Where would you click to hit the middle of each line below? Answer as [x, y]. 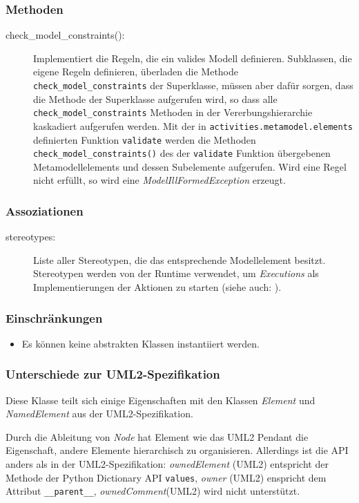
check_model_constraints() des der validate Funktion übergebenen [182, 153]
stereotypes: [31, 237]
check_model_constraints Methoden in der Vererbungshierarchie [173, 112]
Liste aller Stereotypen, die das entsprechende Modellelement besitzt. [179, 259]
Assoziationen [45, 210]
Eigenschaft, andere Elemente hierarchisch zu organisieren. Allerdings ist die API [177, 450]
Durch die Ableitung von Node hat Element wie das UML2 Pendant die [157, 436]
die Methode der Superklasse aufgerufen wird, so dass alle [155, 98]
